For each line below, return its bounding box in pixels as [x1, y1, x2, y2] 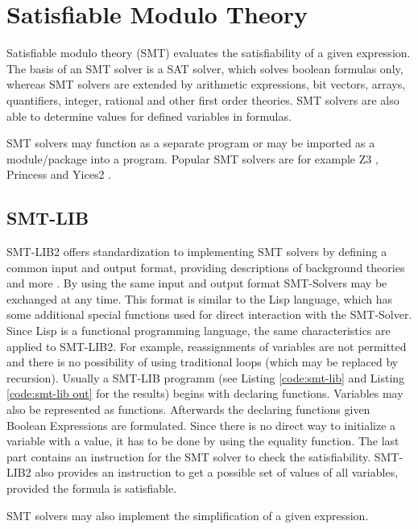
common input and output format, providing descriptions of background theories [6, 258, 405, 275]
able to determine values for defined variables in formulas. [6, 107, 292, 124]
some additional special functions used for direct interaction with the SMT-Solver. [6, 306, 412, 323]
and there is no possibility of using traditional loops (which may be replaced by [6, 353, 399, 370]
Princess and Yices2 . [6, 166, 111, 183]
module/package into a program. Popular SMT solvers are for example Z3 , [6, 150, 379, 167]
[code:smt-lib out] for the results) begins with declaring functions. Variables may [6, 385, 404, 402]
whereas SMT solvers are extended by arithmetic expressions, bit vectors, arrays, [6, 76, 406, 93]
